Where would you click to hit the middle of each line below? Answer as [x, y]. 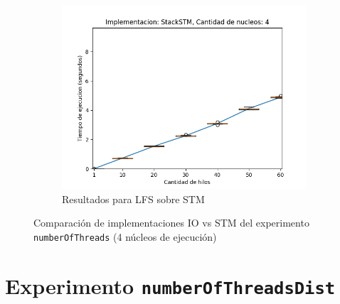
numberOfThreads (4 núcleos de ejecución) [125, 236]
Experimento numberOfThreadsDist [170, 285]
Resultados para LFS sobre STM [133, 199]
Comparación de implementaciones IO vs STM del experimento [171, 223]
